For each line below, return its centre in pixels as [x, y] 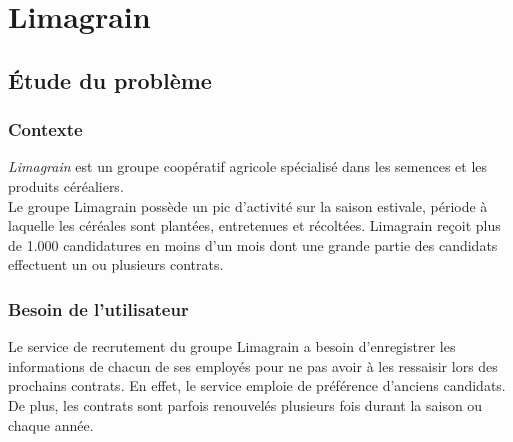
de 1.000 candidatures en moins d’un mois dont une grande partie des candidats [253, 244]
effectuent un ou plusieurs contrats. [116, 264]
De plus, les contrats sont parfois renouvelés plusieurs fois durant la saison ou [245, 404]
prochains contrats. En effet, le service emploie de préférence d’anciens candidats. [257, 385]
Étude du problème [110, 79]
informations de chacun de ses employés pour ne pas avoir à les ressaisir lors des [253, 365]
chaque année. [51, 424]
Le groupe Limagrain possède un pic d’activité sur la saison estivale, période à [248, 205]
